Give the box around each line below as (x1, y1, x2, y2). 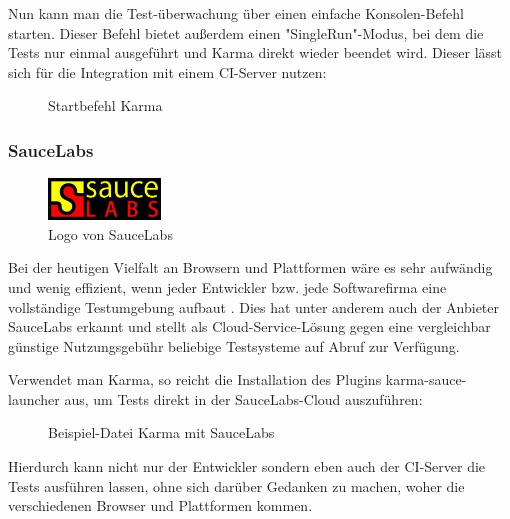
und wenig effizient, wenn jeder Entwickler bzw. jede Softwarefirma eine (8, 276, 447, 297)
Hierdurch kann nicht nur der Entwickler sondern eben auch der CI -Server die (8, 456, 486, 477)
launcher (8, 388, 60, 409)
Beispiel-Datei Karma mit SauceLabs (48, 422, 275, 443)
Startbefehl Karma (48, 95, 163, 116)
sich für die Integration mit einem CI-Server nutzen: (8, 61, 327, 82)
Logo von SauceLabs (48, 223, 173, 244)
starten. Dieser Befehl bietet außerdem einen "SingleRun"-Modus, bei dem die (8, 22, 484, 43)
